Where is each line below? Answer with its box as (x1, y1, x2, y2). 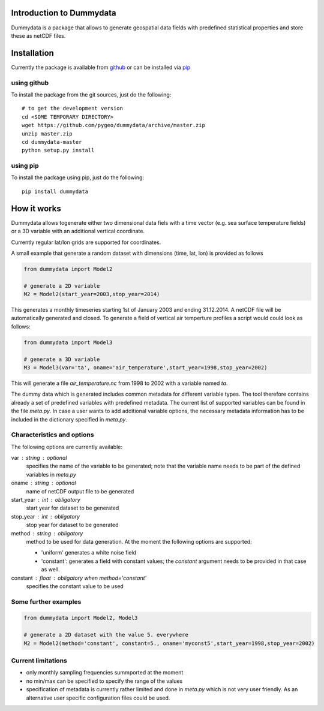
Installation (11, 48, 54, 58)
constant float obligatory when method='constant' (11, 574, 147, 582)
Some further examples (11, 597, 82, 605)
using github (11, 79, 49, 87)
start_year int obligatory (11, 496, 80, 504)
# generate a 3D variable (23, 355, 100, 363)
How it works (11, 203, 61, 213)
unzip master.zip (22, 130, 73, 137)
